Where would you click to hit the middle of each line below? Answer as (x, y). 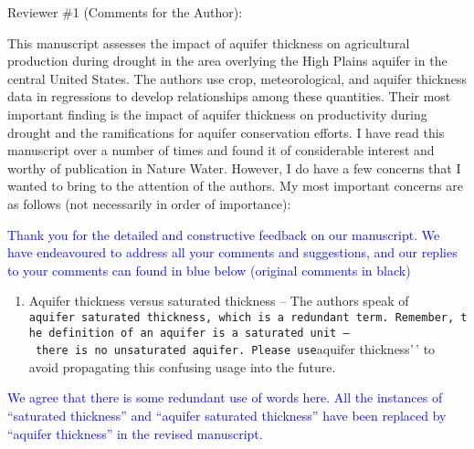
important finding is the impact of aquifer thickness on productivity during (217, 114)
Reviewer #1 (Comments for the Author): (125, 12)
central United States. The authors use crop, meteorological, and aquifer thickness (237, 78)
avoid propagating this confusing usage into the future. (182, 366)
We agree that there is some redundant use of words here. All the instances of (225, 397)
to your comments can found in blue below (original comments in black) (209, 270)
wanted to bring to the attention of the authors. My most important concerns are (235, 186)
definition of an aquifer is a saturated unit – (199, 333)
